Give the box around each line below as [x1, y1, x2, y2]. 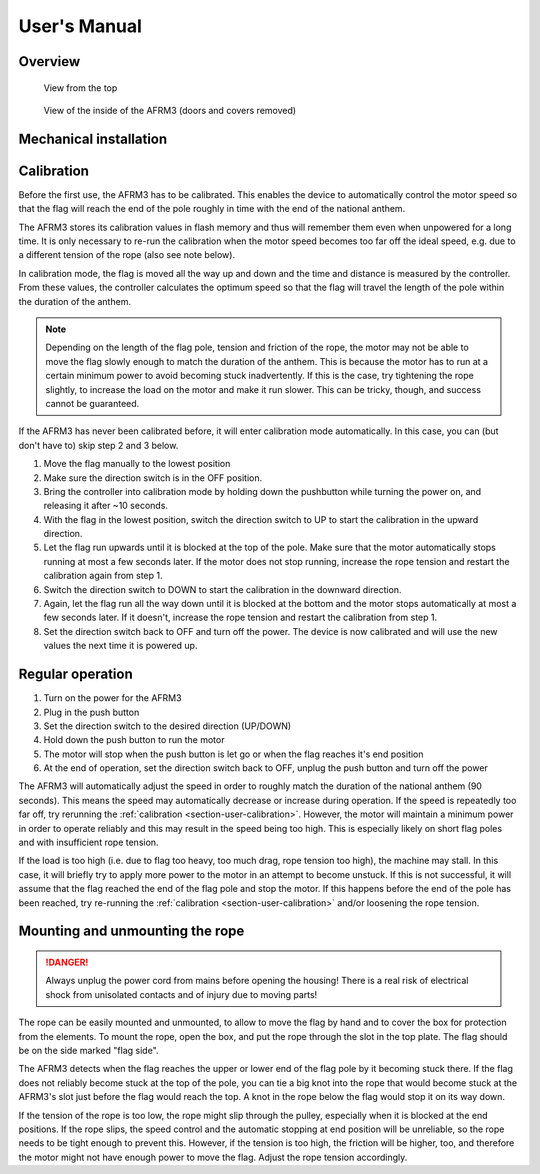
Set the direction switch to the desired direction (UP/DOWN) [43, 720, 292, 732]
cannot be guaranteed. [45, 397, 140, 409]
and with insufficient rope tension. [18, 836, 159, 849]
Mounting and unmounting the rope [18, 923, 245, 940]
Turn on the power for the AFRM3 [43, 692, 182, 704]
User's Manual [18, 15, 142, 37]
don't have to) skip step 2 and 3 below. [18, 439, 179, 451]
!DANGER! [45, 956, 89, 968]
